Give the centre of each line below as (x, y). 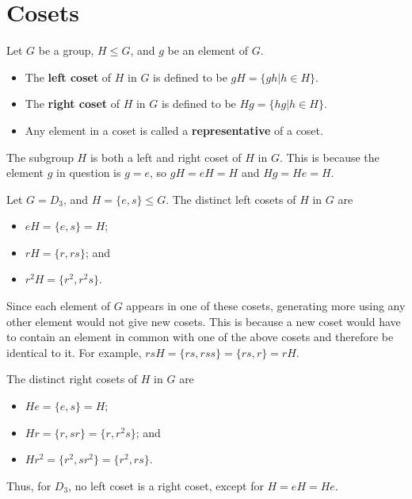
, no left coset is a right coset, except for (166, 485)
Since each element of (59, 306)
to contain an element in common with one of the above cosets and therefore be (200, 337)
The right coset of (72, 104)
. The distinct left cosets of (231, 199)
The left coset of (68, 77)
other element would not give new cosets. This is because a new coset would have (204, 321)
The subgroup (40, 157)
